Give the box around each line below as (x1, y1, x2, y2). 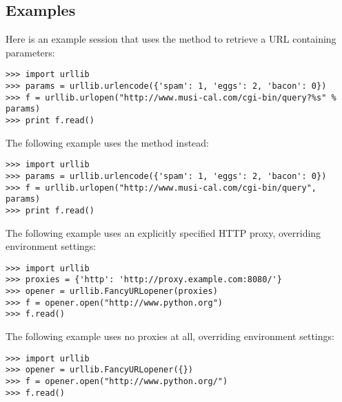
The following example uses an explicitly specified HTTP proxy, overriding (6, 225, 321, 240)
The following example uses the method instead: (6, 135, 209, 149)
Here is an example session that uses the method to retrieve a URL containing (6, 32, 336, 46)
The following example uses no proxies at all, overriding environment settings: (6, 329, 334, 343)
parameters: (6, 45, 55, 59)
